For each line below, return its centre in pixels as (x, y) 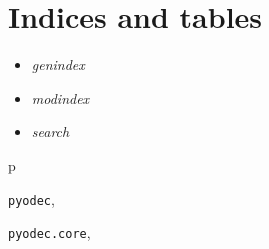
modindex (60, 97)
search (50, 131)
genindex (58, 64)
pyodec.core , (49, 232)
